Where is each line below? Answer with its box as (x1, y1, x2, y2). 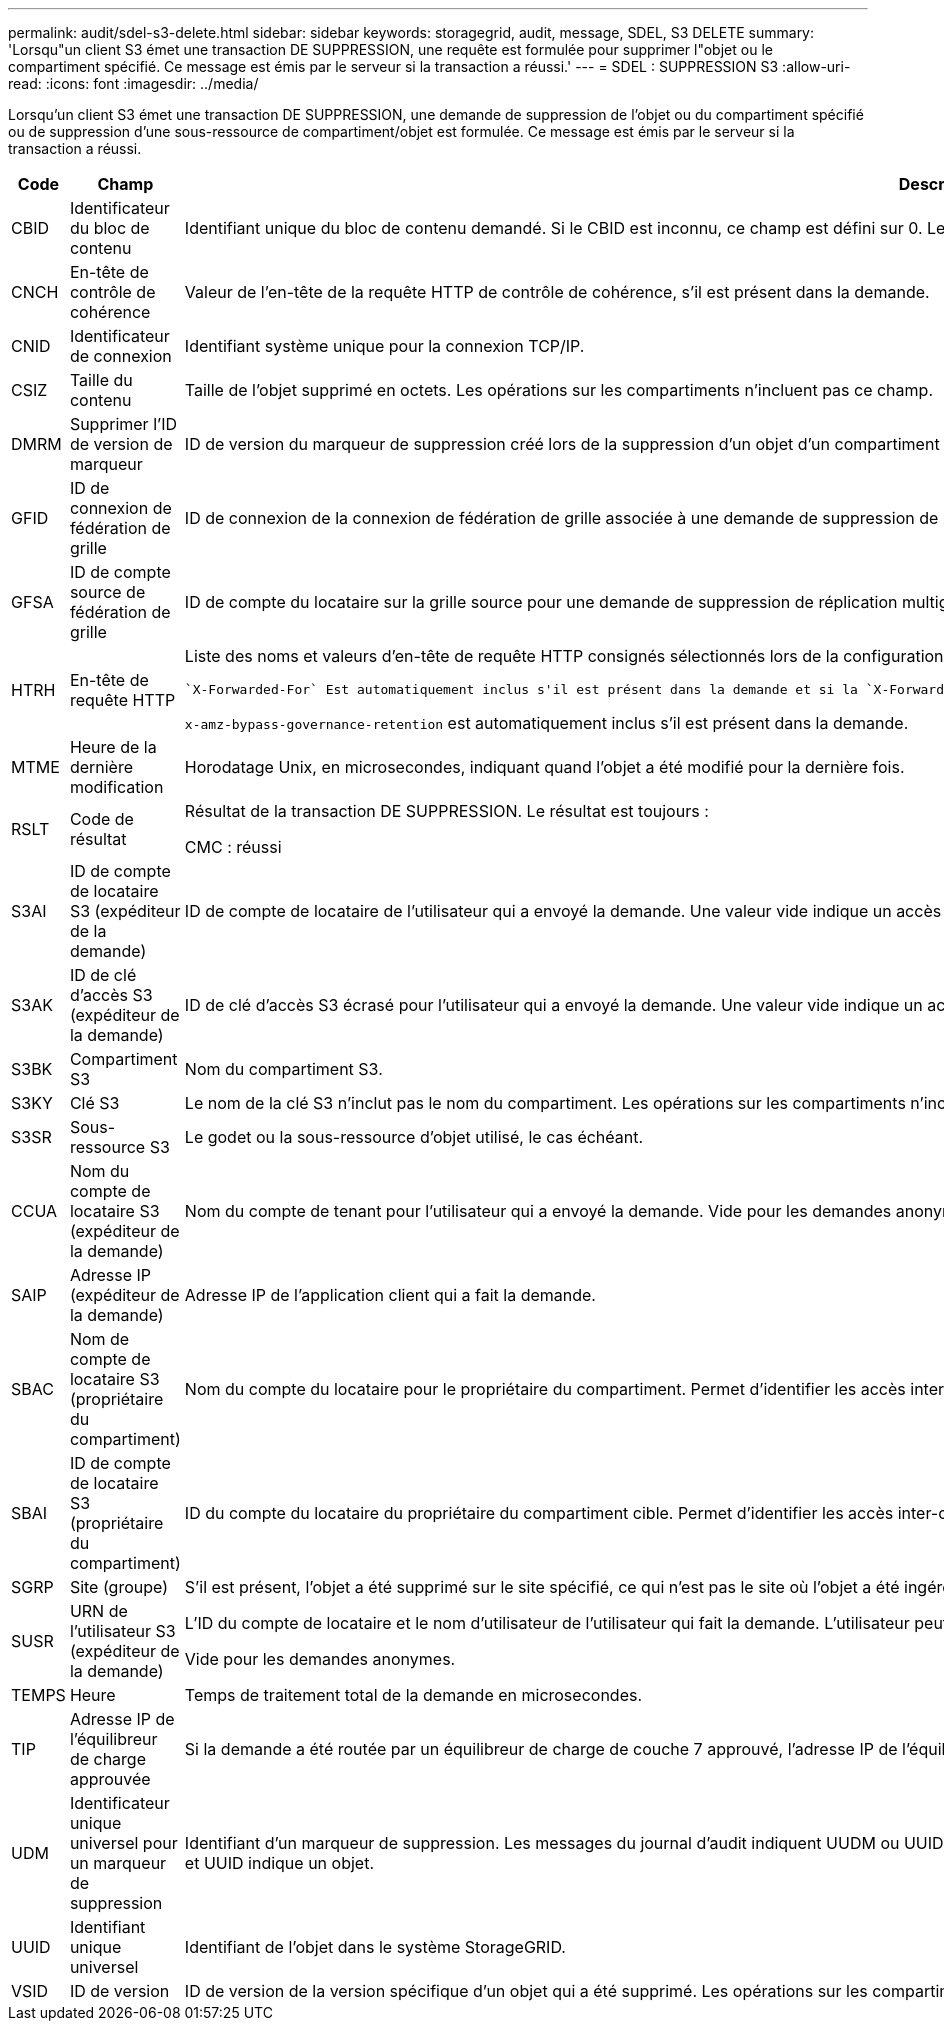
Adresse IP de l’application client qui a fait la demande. (184, 1285, 596, 1305)
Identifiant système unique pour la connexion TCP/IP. (184, 336, 585, 356)
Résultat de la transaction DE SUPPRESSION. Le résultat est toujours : (184, 801, 709, 821)
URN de (69, 1601, 128, 1621)
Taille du (69, 370, 133, 390)
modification (69, 777, 164, 797)
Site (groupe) (69, 1577, 168, 1597)
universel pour (69, 1833, 178, 1853)
